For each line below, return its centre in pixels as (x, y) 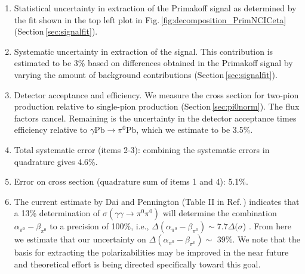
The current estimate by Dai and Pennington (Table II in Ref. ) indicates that (157, 201)
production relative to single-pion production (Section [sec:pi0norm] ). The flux (157, 106)
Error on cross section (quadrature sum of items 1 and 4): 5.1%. (131, 181)
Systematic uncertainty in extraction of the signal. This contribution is (144, 51)
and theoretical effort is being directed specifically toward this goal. (137, 264)
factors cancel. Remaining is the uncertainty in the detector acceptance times (155, 118)
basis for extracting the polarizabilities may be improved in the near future (151, 252)
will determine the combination (220, 213)
